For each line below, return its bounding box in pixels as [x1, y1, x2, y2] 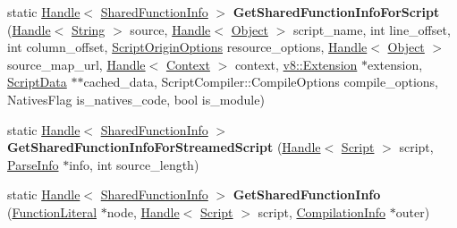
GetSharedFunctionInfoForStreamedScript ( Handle [7, 138, 321, 156]
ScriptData [7, 72, 67, 91]
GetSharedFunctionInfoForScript [233, 3, 440, 21]
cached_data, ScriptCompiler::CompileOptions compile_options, [83, 72, 438, 91]
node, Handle [106, 202, 180, 221]
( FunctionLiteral [7, 202, 97, 221]
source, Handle [130, 20, 211, 38]
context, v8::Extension [234, 55, 358, 73]
